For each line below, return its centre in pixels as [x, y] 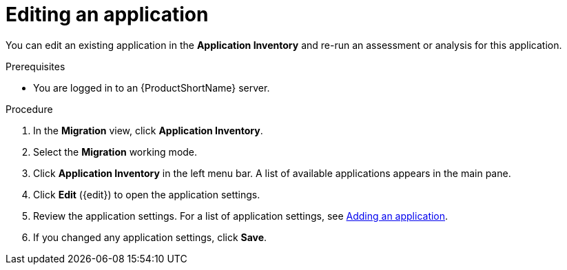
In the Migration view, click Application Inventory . [148, 130]
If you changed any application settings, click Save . [150, 237]
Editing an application [107, 14]
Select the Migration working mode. [115, 152]
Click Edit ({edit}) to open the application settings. [147, 194]
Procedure [29, 109]
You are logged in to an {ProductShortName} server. [152, 87]
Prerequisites [35, 66]
